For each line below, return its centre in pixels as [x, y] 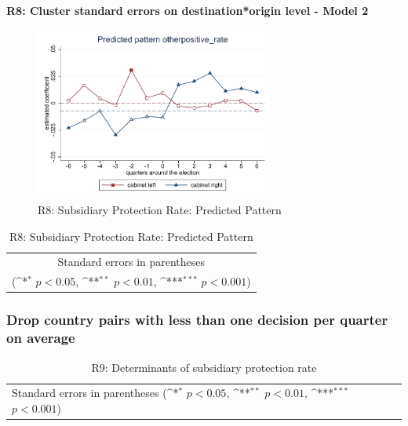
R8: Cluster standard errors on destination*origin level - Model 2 [188, 10]
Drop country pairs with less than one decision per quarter [197, 320]
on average [41, 338]
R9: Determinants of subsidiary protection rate [204, 367]
